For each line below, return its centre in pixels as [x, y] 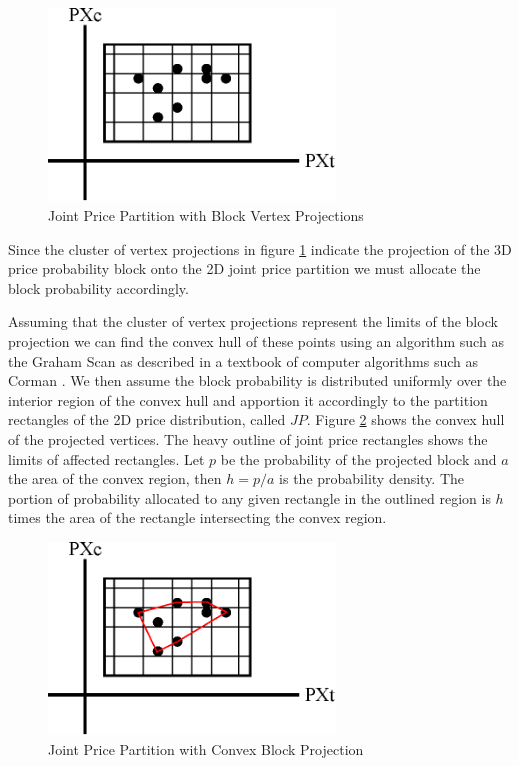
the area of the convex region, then [115, 478]
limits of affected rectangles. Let [106, 458]
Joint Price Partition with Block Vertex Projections [206, 215]
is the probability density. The [372, 478]
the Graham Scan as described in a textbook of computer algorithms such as [243, 360]
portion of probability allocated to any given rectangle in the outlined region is [249, 497]
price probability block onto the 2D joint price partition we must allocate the [244, 268]
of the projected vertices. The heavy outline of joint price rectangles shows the [248, 438]
